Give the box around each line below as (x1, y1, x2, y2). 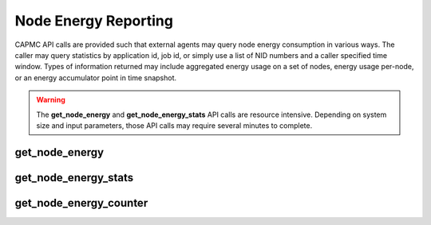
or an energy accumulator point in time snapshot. (14, 72, 177, 83)
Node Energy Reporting (14, 12, 173, 29)
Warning (36, 95, 65, 105)
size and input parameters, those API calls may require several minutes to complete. (36, 120, 313, 130)
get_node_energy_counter (14, 196, 148, 210)
